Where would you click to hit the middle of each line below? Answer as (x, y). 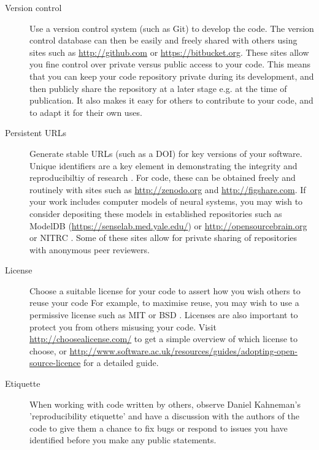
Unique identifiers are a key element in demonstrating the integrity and (163, 165)
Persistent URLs (36, 133)
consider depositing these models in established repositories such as (156, 213)
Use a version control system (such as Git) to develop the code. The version (172, 28)
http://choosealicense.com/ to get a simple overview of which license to (164, 339)
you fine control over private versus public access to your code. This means (170, 64)
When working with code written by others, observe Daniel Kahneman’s (165, 404)
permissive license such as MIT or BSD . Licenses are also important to (164, 315)
